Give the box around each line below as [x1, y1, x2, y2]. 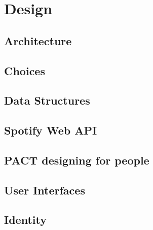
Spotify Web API [4, 122, 97, 138]
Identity [4, 212, 47, 227]
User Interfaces [4, 182, 85, 198]
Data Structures [4, 92, 90, 108]
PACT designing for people [4, 152, 149, 168]
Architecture [4, 32, 72, 48]
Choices [4, 62, 45, 78]
